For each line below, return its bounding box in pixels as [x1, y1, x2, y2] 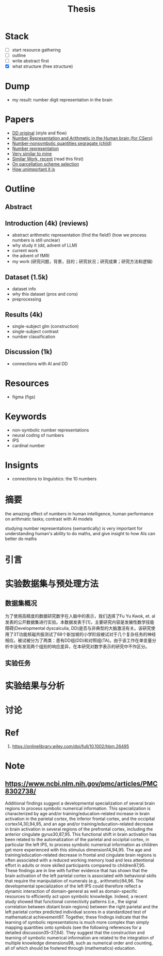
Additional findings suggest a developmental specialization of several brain [5, 800, 155, 806]
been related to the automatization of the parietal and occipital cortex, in [5, 836, 149, 842]
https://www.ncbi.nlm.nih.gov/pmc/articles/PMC [5, 780, 158, 788]
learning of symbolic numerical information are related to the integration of [5, 935, 154, 940]
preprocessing [12, 296, 41, 302]
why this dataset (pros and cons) [12, 291, 78, 297]
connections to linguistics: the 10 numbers [12, 476, 97, 482]
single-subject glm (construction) [12, 323, 79, 329]
